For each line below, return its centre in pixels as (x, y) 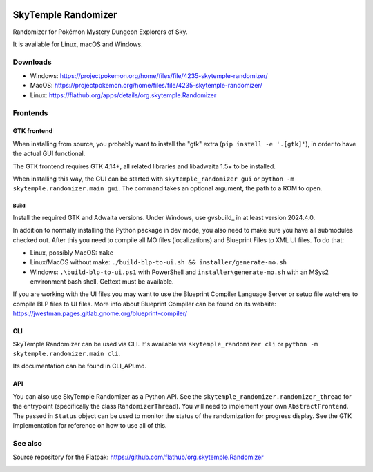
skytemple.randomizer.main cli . (67, 354)
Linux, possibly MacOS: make (72, 253)
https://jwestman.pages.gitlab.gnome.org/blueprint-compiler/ (100, 313)
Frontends (30, 112)
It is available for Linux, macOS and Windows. (78, 44)
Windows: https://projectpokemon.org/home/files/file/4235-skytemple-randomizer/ (149, 76)
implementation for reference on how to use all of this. (90, 425)
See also (28, 443)
